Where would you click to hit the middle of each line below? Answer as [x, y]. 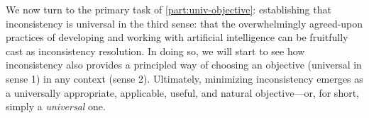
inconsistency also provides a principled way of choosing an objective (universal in [184, 65]
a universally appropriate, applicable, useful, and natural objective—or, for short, [182, 92]
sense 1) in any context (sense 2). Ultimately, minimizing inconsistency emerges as [184, 78]
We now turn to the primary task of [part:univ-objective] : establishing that [169, 9]
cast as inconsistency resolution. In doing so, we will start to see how [155, 51]
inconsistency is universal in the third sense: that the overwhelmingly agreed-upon [184, 23]
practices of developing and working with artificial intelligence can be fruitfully [177, 37]
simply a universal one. [56, 106]
